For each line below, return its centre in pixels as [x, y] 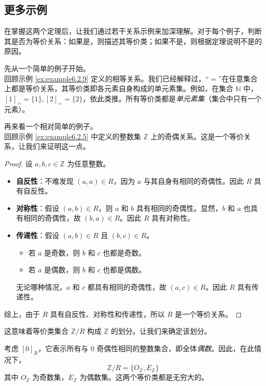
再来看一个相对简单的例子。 [51, 126]
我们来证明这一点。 [58, 146]
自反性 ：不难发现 [45, 180]
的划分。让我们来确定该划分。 [161, 331]
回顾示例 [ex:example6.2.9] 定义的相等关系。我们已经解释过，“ [107, 78]
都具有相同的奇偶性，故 [127, 286]
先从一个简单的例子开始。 [47, 68]
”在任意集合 [238, 78]
